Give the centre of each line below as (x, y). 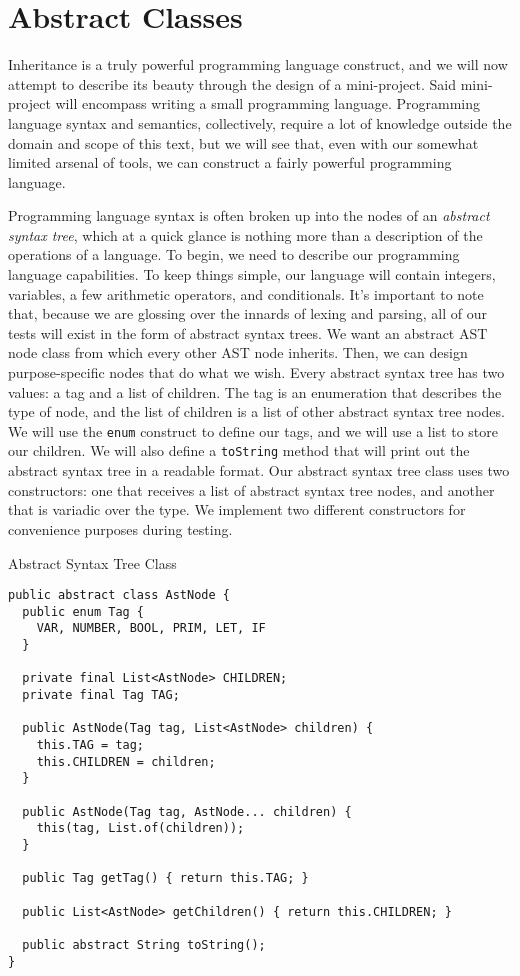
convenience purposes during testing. (120, 528)
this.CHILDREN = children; (126, 761)
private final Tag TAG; (101, 695)
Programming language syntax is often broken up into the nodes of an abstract (249, 215)
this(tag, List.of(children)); (140, 828)
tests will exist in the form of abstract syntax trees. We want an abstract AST (248, 332)
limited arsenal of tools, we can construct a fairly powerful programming (230, 162)
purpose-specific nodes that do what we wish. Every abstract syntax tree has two (256, 372)
